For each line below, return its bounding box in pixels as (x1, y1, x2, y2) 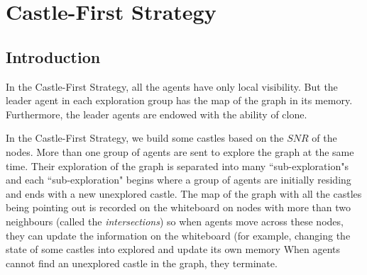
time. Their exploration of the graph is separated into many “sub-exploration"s (6, 158, 349, 173)
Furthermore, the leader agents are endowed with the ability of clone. (6, 106, 307, 121)
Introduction (6, 45, 101, 67)
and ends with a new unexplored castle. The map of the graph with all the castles (6, 186, 362, 201)
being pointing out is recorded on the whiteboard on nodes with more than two (6, 200, 351, 215)
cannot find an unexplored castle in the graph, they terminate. (6, 255, 278, 270)
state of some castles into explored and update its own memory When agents (6, 242, 341, 257)
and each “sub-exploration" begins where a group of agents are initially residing (6, 172, 351, 187)
